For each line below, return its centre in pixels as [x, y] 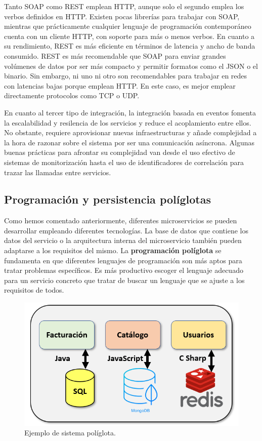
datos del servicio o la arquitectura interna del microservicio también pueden [123, 240]
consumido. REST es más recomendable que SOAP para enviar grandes [115, 55]
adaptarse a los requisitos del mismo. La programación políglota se [113, 250]
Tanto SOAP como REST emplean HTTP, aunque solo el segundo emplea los [124, 6]
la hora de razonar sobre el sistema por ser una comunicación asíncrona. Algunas [129, 142]
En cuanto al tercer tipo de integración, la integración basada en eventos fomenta [130, 112]
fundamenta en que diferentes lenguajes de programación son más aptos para [123, 260]
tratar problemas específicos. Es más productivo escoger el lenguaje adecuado [124, 270]
